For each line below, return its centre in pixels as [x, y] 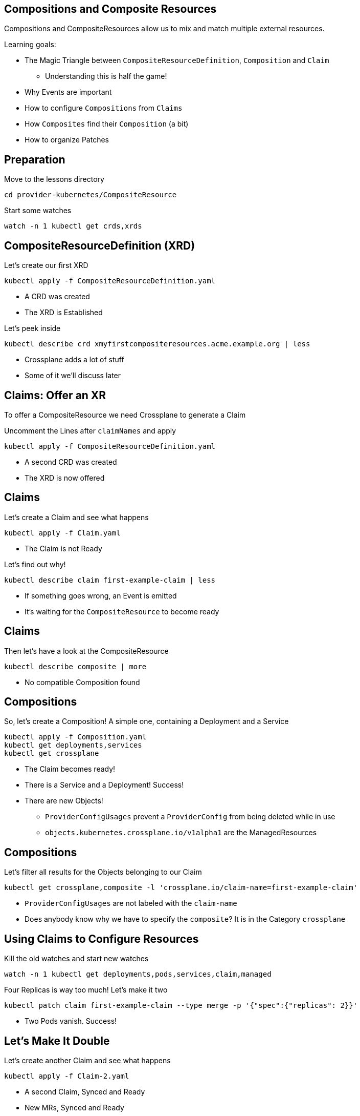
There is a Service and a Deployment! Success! [104, 785]
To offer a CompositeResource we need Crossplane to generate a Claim [125, 415]
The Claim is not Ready [63, 548]
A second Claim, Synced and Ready [85, 1092]
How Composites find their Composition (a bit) [107, 124]
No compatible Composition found [82, 682]
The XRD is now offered [65, 478]
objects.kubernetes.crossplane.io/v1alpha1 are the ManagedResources [181, 833]
